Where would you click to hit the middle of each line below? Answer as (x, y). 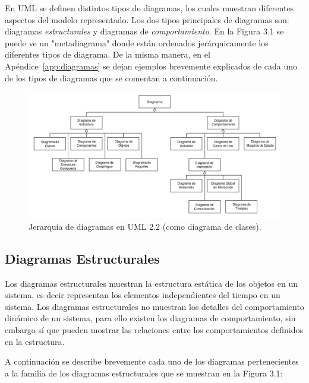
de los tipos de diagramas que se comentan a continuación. (111, 77)
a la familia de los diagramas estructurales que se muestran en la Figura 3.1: (144, 373)
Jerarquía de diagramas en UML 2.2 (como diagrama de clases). (145, 226)
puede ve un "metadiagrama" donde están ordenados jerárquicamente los (137, 42)
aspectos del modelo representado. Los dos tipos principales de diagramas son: (147, 19)
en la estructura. (35, 341)
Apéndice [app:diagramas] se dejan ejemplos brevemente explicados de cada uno (151, 66)
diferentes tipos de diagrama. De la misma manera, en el (108, 54)
